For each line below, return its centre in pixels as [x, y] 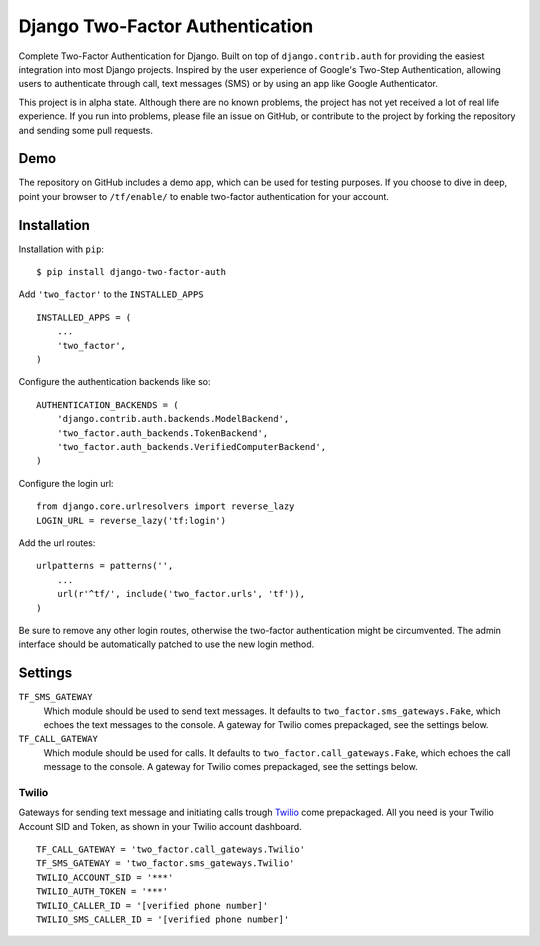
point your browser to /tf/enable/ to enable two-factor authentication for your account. [204, 196]
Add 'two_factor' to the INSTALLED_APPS [111, 294]
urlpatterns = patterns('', [105, 566]
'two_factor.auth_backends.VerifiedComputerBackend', [191, 446]
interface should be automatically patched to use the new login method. [166, 644]
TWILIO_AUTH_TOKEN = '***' [102, 891]
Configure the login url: [66, 483]
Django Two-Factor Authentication [166, 26]
